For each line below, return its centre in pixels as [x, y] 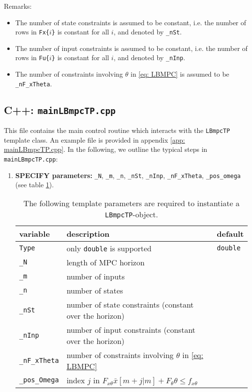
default [230, 233]
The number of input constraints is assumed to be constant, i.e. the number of [131, 48]
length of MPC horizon [105, 262]
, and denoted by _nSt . [148, 32]
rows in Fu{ [32, 57]
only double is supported [109, 248]
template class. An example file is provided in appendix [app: [95, 139]
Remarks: [18, 6]
